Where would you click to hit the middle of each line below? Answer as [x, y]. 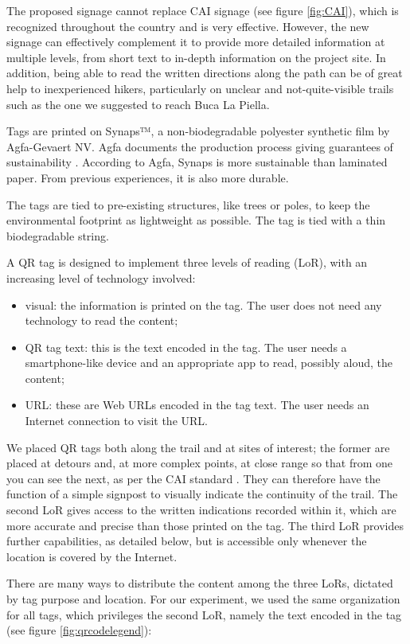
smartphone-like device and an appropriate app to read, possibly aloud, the [209, 363]
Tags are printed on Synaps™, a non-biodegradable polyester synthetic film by [198, 131]
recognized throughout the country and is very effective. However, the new [188, 26]
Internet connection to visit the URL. [116, 421]
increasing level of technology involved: [101, 277]
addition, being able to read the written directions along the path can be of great [205, 73]
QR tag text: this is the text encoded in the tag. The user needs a [186, 347]
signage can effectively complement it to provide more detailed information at [196, 42]
